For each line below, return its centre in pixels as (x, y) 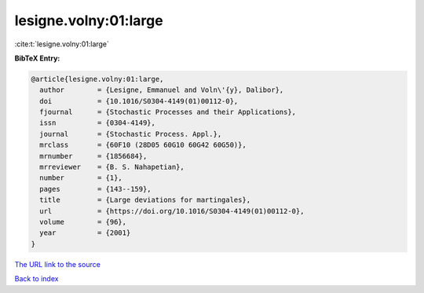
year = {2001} (85, 233)
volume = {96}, (83, 222)
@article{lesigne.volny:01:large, (97, 79)
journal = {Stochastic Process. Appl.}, (131, 134)
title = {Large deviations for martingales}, (145, 200)
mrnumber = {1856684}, (93, 156)
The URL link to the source (58, 264)
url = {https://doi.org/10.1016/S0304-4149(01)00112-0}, (172, 211)
